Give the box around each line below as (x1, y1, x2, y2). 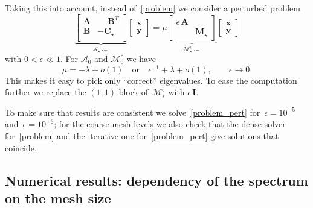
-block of (116, 86, 148, 98)
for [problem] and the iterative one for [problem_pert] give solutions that (5, 130, 279, 142)
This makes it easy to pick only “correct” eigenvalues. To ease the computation (5, 74, 297, 86)
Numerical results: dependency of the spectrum (5, 171, 308, 189)
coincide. (5, 141, 37, 154)
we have (126, 52, 156, 65)
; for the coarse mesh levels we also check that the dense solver (54, 118, 286, 130)
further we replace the (5, 86, 86, 98)
